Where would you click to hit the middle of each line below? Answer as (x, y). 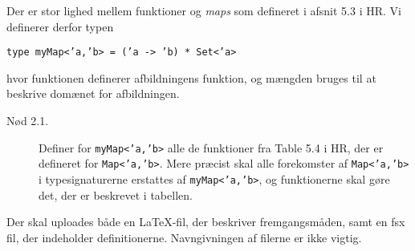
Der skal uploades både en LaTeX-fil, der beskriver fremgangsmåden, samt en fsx (206, 222)
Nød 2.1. (28, 121)
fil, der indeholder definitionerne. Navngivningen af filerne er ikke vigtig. (184, 237)
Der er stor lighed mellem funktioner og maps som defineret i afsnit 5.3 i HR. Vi (204, 10)
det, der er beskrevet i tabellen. (116, 194)
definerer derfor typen (60, 26)
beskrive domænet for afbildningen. (93, 93)
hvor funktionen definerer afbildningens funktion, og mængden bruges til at (191, 77)
